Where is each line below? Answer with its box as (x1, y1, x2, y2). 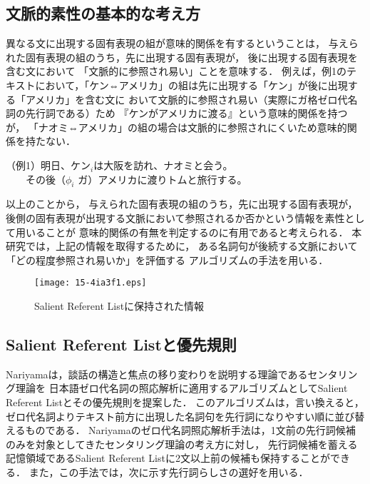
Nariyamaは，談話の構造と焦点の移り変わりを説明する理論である (6, 366, 308, 381)
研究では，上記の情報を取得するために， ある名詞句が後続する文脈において (6, 238, 358, 253)
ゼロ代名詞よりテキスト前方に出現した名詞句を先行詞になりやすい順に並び (6, 408, 355, 423)
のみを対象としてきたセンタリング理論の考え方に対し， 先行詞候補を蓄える (6, 436, 358, 451)
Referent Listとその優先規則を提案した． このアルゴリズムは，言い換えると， (6, 394, 364, 409)
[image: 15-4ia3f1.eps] (34, 278, 147, 288)
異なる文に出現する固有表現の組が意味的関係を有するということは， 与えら (6, 36, 359, 51)
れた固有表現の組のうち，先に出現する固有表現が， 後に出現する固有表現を (6, 49, 358, 64)
